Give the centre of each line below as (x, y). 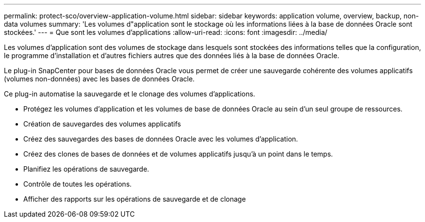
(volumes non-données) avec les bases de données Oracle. (99, 79)
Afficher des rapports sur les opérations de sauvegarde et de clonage (135, 199)
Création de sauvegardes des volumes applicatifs (102, 124)
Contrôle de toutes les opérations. (78, 184)
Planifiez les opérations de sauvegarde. (86, 169)
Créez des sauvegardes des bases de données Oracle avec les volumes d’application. (161, 139)
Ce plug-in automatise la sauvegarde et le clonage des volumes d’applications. (130, 94)
